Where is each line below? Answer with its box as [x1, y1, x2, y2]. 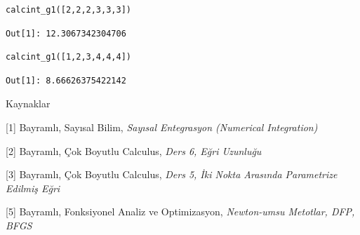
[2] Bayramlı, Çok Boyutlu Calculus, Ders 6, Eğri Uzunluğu [6, 143, 262, 158]
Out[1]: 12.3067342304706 [6, 28, 126, 39]
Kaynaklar [6, 96, 51, 111]
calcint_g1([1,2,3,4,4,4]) [6, 52, 131, 62]
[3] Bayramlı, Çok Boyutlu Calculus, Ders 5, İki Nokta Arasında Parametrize [6, 167, 338, 182]
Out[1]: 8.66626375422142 [6, 75, 126, 86]
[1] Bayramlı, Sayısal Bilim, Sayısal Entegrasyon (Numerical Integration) [6, 119, 318, 134]
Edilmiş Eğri [6, 180, 60, 195]
